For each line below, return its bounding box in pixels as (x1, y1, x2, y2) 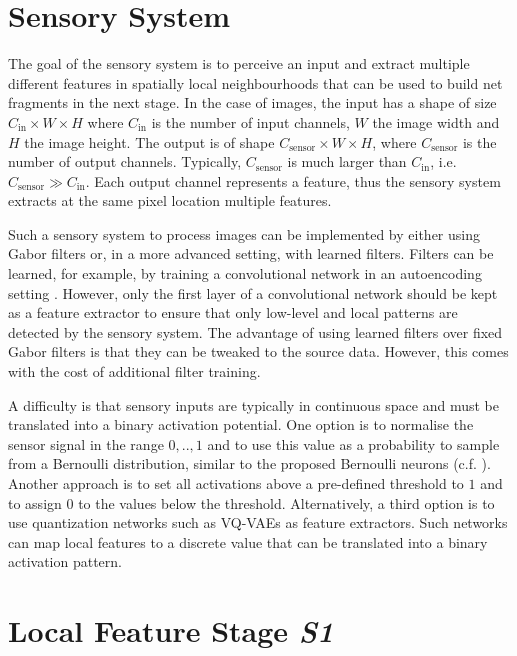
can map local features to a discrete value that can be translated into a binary (8, 531, 488, 552)
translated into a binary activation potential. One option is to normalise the (8, 414, 474, 435)
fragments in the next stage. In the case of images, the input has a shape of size (8, 92, 497, 113)
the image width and (372, 111, 500, 132)
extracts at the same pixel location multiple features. (8, 190, 332, 211)
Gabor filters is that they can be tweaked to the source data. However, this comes (8, 341, 509, 362)
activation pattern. (8, 551, 123, 572)
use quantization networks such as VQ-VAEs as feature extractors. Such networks (8, 512, 508, 533)
